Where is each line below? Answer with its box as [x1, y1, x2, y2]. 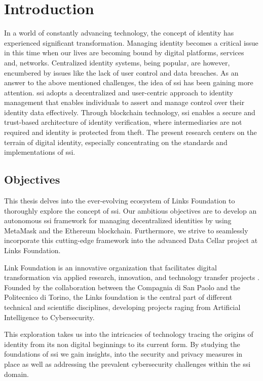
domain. [4, 368, 29, 379]
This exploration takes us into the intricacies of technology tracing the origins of [4, 329, 253, 339]
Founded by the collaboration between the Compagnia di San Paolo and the [4, 282, 240, 292]
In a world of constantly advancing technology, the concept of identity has [4, 27, 234, 38]
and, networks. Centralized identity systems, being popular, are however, [4, 57, 230, 67]
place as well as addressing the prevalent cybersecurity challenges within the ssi [4, 358, 251, 369]
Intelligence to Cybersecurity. [4, 311, 95, 322]
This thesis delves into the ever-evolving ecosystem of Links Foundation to [4, 195, 235, 206]
